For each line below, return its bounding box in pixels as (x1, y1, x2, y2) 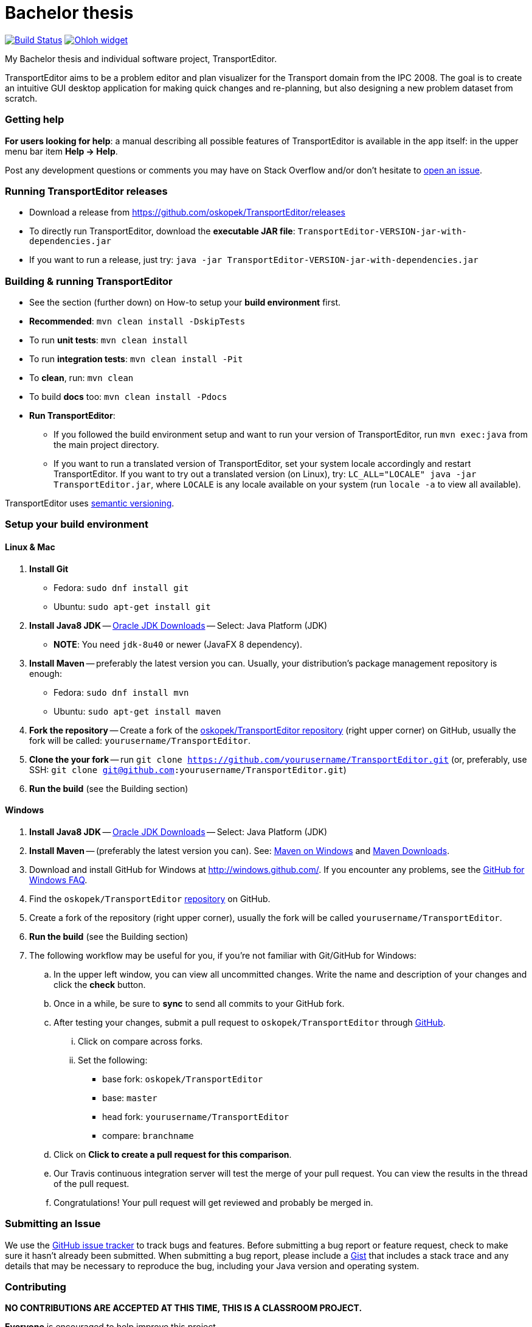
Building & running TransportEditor (5, 275, 173, 287)
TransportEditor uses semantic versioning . (5, 498, 174, 508)
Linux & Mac (5, 541, 55, 552)
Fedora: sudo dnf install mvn (54, 687, 189, 698)
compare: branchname (102, 1130, 194, 1141)
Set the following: (78, 1054, 148, 1065)
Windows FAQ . (29, 874, 88, 885)
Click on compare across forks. (78, 1035, 203, 1046)
